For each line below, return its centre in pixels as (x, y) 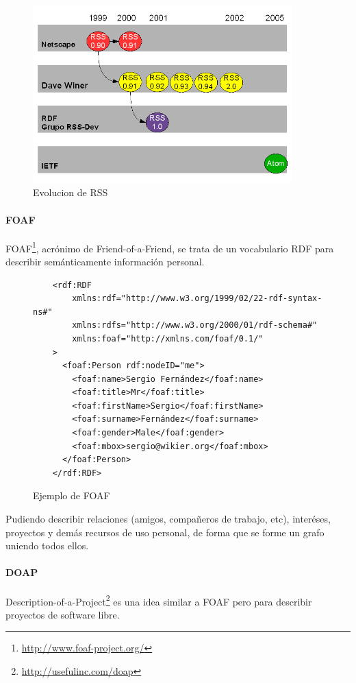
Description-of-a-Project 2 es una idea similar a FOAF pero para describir (159, 600)
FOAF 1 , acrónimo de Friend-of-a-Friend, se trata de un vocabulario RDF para (170, 247)
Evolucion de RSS (71, 192)
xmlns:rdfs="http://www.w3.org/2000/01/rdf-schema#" (195, 325)
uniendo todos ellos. (47, 546)
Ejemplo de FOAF (72, 495)
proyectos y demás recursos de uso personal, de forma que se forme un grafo (165, 532)
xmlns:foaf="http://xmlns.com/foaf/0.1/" (168, 338)
